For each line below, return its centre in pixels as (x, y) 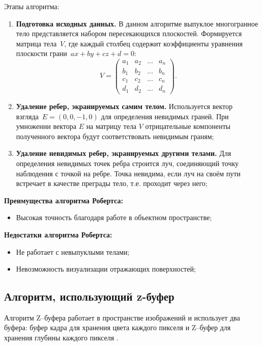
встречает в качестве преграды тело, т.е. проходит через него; (112, 183)
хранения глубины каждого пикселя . (61, 338)
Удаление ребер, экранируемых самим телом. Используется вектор (124, 106)
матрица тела (36, 43)
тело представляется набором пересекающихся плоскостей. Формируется (129, 33)
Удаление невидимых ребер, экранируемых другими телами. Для (124, 153)
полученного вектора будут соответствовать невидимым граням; (115, 136)
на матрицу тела (111, 126)
